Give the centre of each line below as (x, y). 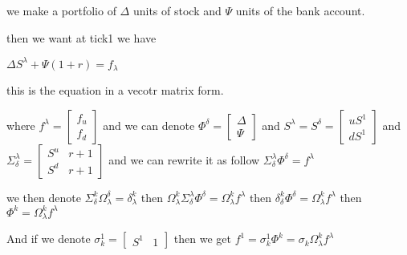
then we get (202, 239)
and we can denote (149, 125)
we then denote (44, 197)
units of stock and (177, 10)
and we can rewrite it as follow (184, 159)
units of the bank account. (300, 10)
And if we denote (49, 239)
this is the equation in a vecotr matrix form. (115, 90)
